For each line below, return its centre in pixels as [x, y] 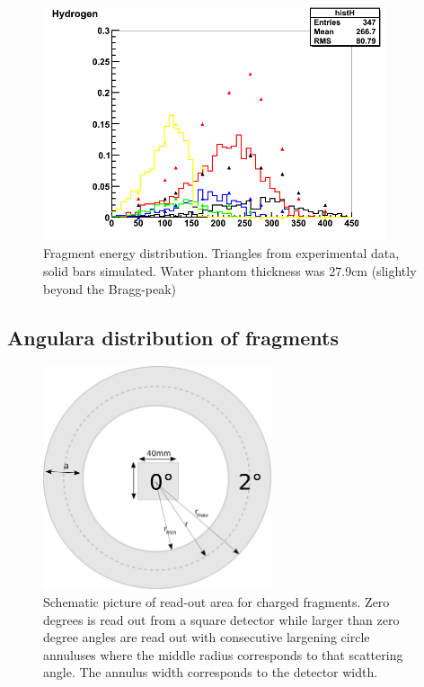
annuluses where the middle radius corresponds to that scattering [223, 654]
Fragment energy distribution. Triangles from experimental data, [221, 253]
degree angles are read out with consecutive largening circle [207, 637]
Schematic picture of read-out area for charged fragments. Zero [216, 601]
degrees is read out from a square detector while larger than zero [221, 619]
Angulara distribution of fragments [173, 337]
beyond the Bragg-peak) [110, 288]
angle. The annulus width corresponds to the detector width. [211, 672]
